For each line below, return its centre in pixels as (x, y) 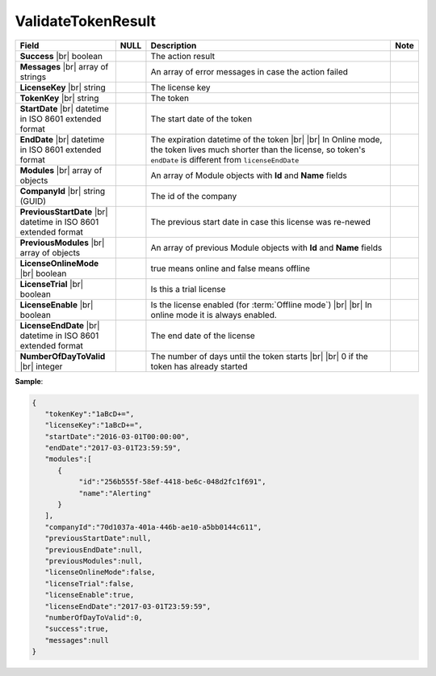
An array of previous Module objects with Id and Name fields (266, 247)
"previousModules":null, (94, 561)
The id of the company (194, 196)
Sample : (29, 381)
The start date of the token (201, 119)
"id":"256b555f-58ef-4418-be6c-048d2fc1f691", (172, 482)
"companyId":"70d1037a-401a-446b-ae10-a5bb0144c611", (153, 527)
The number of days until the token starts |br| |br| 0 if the (260, 356)
